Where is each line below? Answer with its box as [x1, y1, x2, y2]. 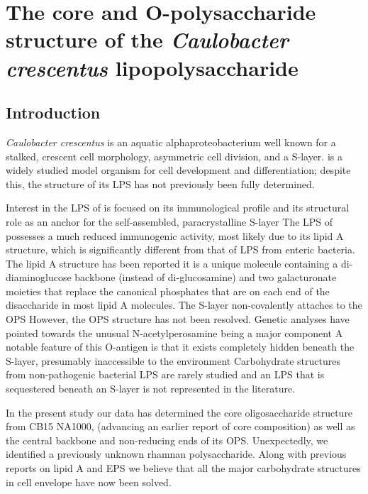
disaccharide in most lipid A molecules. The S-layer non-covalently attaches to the [6, 297, 362, 312]
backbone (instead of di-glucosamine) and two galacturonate [74, 270, 337, 285]
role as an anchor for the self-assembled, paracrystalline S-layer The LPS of [6, 214, 333, 229]
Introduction [6, 101, 101, 123]
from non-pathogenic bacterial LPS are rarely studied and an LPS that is [6, 367, 325, 382]
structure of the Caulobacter [6, 25, 289, 55]
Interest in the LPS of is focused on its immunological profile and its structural [6, 200, 350, 215]
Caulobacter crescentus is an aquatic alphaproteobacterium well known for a [6, 134, 336, 149]
